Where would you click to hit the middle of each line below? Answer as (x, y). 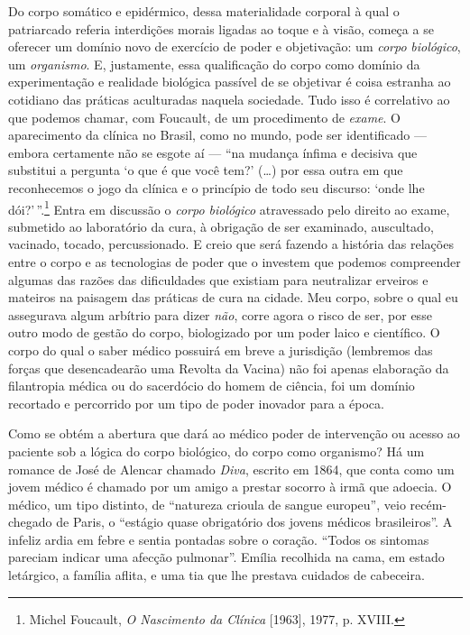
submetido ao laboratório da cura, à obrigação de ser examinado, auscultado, (221, 226)
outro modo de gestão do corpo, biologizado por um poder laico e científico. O (224, 332)
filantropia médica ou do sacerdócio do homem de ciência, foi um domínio (212, 386)
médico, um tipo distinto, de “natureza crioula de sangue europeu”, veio (207, 504)
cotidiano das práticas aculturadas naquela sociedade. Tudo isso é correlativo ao (229, 99)
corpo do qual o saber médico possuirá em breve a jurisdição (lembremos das (221, 350)
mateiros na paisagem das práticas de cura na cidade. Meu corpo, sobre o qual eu (233, 297)
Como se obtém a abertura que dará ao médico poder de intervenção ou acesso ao (234, 433)
